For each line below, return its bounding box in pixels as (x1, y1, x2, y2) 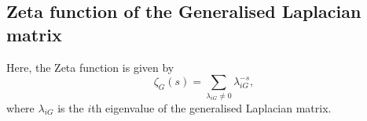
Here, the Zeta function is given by (6, 59, 174, 75)
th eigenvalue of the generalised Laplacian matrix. (91, 99, 332, 116)
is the (57, 99, 84, 116)
